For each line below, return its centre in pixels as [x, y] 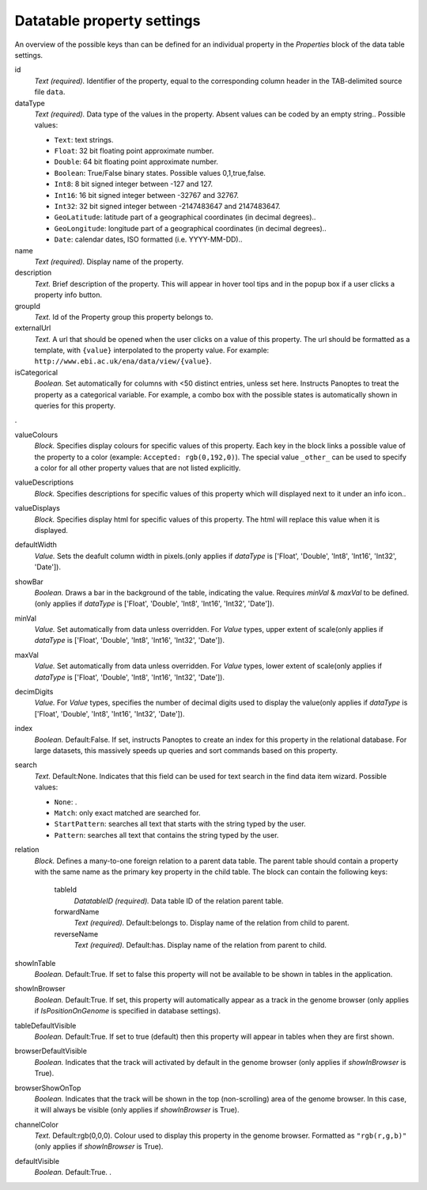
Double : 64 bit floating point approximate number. [136, 162]
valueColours [36, 435]
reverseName [76, 933]
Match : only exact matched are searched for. [127, 812]
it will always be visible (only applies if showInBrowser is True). [137, 1110]
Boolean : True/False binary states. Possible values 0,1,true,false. [160, 173]
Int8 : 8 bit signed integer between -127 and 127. [134, 184]
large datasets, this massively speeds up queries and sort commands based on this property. [186, 750]
